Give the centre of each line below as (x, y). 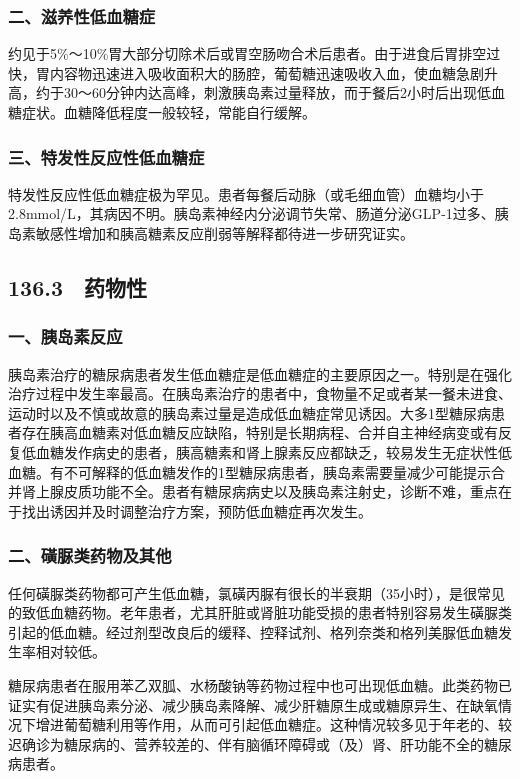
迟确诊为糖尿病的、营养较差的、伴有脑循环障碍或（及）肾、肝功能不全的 (246, 743)
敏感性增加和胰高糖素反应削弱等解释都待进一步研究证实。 (224, 233)
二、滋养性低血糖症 (82, 15)
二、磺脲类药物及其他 (90, 555)
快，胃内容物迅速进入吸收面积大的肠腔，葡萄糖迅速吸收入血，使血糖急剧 (246, 72)
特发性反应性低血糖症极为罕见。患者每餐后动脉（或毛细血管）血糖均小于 (246, 193)
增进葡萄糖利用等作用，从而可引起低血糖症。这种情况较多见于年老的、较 (273, 724)
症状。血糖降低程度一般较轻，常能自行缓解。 (168, 112)
